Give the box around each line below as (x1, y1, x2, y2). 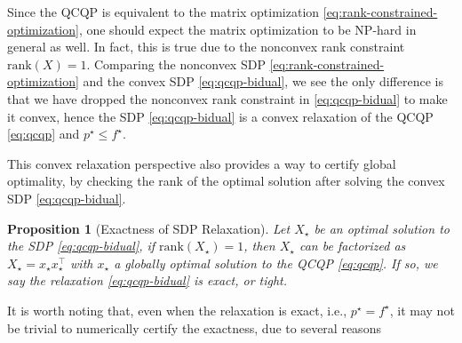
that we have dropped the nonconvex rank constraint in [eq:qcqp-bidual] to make (7, 89, 448, 108)
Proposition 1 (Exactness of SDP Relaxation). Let (7, 219, 291, 237)
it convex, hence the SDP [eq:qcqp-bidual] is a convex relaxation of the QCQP (7, 107, 434, 125)
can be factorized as (299, 236, 406, 255)
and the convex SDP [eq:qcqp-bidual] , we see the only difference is (83, 72, 443, 91)
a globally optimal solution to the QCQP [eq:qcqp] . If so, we (114, 253, 438, 272)
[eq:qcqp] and (7, 124, 80, 143)
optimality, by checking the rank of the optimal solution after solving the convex (7, 171, 445, 190)
